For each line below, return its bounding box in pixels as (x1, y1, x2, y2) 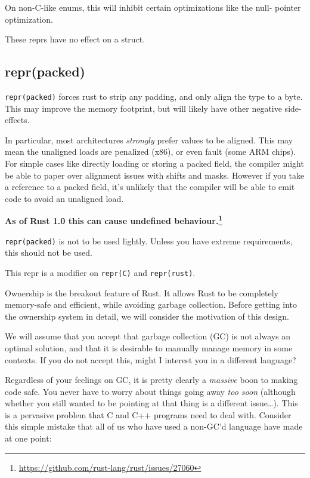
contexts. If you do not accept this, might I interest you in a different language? (5, 353, 296, 366)
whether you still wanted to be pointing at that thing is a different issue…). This (5, 397, 298, 409)
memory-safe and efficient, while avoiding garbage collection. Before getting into (5, 298, 297, 311)
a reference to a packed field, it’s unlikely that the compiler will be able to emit (5, 180, 295, 193)
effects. (5, 114, 30, 126)
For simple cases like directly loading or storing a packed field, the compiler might (5, 157, 304, 170)
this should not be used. (5, 246, 92, 259)
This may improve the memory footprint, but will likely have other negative (5, 102, 282, 114)
